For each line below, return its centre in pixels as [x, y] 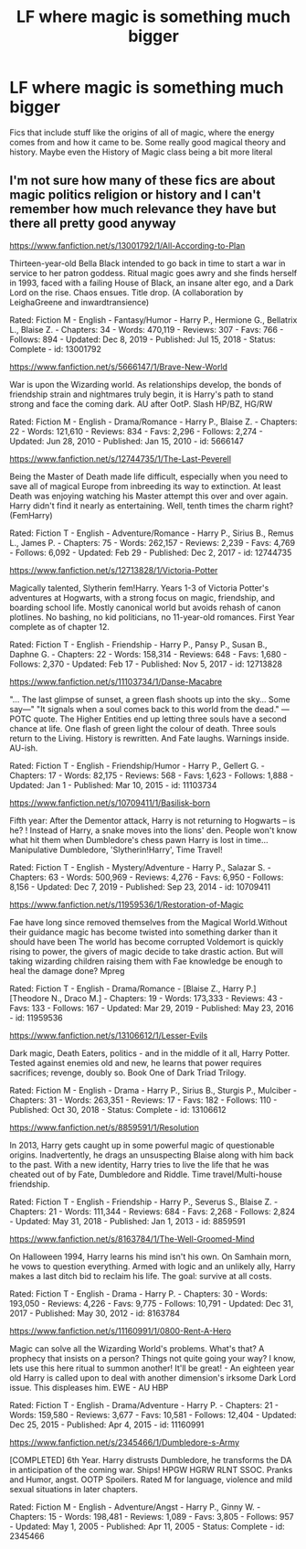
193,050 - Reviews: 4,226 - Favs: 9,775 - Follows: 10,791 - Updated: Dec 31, [152, 1303]
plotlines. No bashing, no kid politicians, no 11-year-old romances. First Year [152, 617]
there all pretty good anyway [93, 224]
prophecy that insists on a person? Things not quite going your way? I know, [153, 1358]
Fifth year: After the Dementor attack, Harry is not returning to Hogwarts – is [153, 820]
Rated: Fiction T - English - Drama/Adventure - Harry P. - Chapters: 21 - [144, 1405]
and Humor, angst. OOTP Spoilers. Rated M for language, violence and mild [151, 1480]
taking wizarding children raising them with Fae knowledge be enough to [146, 961]
